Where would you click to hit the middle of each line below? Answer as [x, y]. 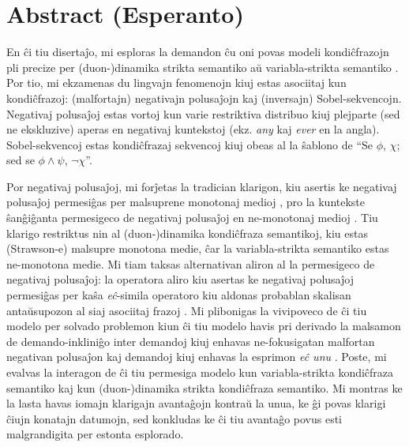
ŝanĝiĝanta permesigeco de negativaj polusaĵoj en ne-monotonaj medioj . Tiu [192, 218]
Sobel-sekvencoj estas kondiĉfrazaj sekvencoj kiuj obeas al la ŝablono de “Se [190, 144]
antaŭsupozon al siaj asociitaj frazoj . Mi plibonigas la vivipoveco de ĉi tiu [187, 310]
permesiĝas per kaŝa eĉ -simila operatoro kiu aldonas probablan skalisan [179, 295]
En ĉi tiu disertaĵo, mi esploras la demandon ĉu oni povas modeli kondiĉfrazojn [198, 52]
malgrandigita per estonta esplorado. [95, 434]
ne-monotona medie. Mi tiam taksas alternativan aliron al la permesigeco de [191, 263]
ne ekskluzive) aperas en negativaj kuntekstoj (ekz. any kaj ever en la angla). [193, 129]
